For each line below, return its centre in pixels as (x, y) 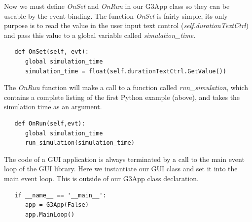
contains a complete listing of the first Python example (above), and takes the (122, 97)
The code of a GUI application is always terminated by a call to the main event (124, 159)
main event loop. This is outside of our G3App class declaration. (101, 178)
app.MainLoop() (50, 214)
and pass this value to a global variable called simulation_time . (100, 35)
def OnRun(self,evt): (50, 123)
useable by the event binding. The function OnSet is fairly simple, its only (116, 16)
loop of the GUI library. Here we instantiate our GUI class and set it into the (121, 169)
